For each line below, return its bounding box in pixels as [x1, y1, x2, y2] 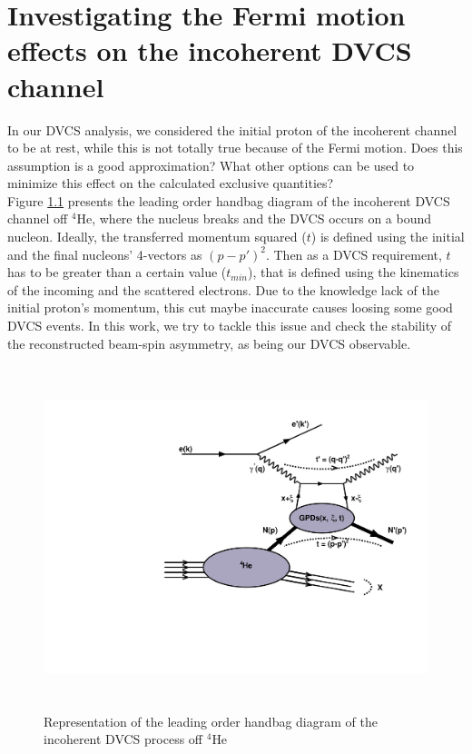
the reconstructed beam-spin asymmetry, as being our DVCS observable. [7, 333, 411, 352]
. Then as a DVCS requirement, [265, 244, 442, 263]
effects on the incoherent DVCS [7, 32, 412, 69]
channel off [7, 209, 68, 228]
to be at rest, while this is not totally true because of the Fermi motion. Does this [7, 138, 463, 157]
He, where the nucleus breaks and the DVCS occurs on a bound [76, 209, 432, 228]
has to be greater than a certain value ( [7, 263, 227, 282]
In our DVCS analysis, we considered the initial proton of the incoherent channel [7, 120, 457, 139]
